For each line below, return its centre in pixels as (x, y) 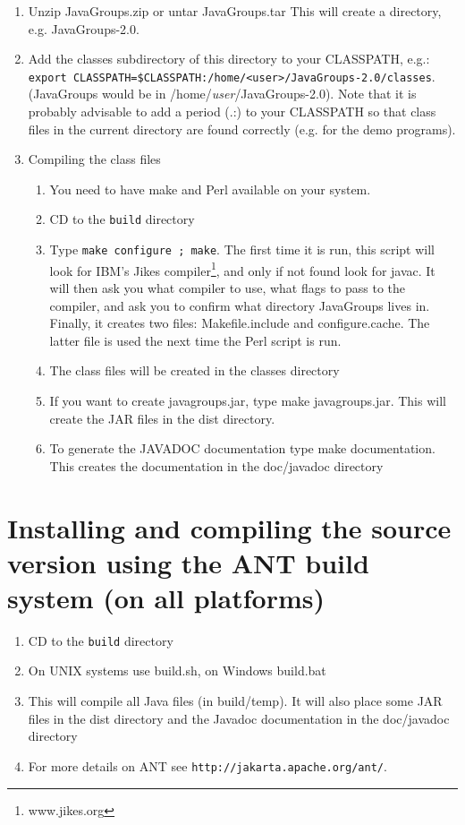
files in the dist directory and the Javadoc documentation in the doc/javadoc (239, 718)
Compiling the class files (94, 159)
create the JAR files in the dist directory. (162, 418)
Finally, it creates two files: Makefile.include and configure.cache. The (240, 323)
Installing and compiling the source (229, 527)
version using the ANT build (188, 562)
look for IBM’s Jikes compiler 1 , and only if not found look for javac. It (242, 269)
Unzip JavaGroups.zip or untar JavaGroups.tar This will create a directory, (235, 11)
